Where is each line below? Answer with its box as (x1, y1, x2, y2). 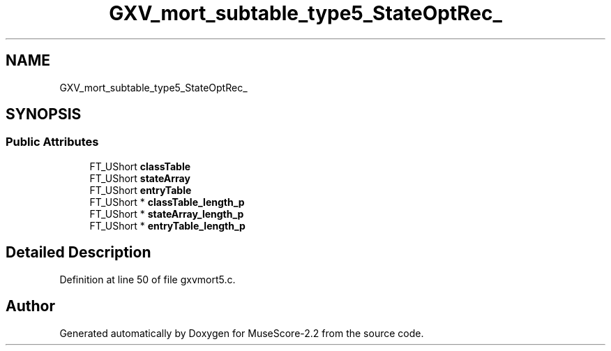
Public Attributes (6, 135, 99, 149)
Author (6, 297, 55, 315)
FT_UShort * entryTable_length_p (89, 219, 246, 232)
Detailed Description (6, 244, 151, 262)
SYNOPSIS (6, 105, 82, 124)
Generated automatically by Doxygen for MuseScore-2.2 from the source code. (59, 327, 424, 339)
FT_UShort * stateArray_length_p (89, 207, 244, 220)
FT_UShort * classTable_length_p (89, 195, 245, 208)
